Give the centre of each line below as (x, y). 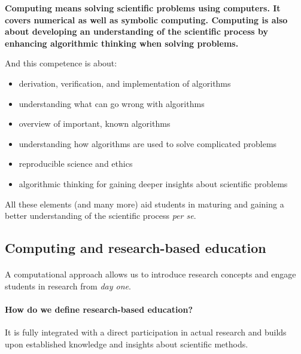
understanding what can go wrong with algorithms (112, 103)
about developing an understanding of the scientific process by (137, 31)
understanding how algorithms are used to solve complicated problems (148, 143)
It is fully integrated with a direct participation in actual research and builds (146, 332)
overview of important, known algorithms (95, 123)
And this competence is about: (61, 63)
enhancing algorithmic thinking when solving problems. (122, 43)
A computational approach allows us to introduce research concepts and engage (150, 274)
